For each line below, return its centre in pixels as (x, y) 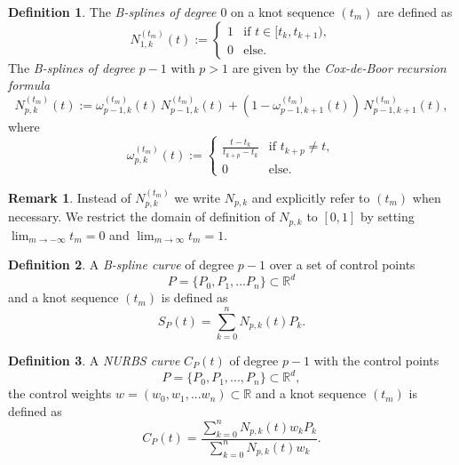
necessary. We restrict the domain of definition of (142, 216)
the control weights (60, 393)
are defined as (415, 12)
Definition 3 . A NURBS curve (94, 360)
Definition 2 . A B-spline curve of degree (121, 265)
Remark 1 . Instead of (70, 197)
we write (198, 197)
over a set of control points (342, 265)
